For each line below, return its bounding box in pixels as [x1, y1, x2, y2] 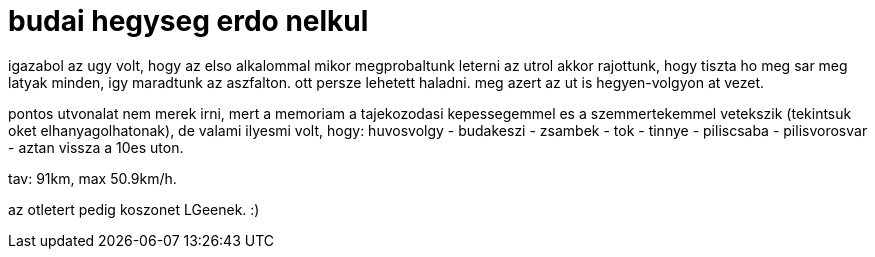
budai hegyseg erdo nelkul [8, 4, 369, 38]
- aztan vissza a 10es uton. [8, 138, 184, 156]
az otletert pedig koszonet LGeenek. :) [8, 200, 260, 218]
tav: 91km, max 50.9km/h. [8, 169, 177, 187]
